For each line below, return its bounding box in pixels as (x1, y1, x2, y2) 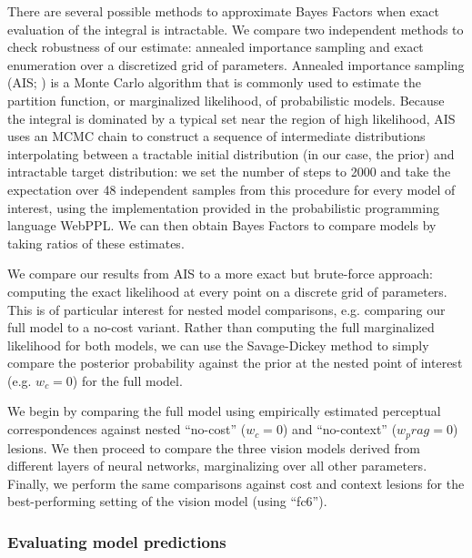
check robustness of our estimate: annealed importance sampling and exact (7, 37, 424, 56)
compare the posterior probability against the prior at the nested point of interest (7, 353, 463, 372)
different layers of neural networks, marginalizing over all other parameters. (7, 456, 427, 475)
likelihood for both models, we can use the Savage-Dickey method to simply (7, 335, 429, 354)
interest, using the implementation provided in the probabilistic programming (7, 198, 439, 217)
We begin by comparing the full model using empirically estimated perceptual (7, 401, 441, 421)
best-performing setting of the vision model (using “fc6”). (7, 492, 327, 511)
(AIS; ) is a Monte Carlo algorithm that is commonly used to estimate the (7, 73, 421, 92)
